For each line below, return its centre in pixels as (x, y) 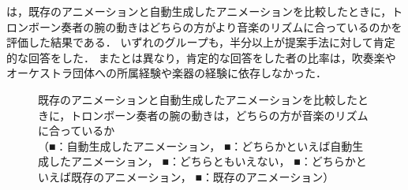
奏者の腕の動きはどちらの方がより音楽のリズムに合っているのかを (232, 26)
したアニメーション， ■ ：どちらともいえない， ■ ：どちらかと (208, 161)
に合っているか (77, 130)
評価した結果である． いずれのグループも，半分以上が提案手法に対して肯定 (201, 42)
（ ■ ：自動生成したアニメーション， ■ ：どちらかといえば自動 (195, 145)
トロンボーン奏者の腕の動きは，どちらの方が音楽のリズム (219, 115)
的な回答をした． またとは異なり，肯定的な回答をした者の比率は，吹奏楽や (201, 57)
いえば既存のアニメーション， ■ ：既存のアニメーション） (186, 176)
